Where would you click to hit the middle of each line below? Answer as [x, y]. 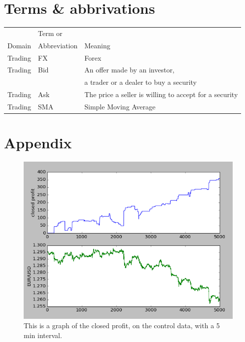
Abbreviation [58, 45]
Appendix [38, 143]
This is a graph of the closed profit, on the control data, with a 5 [122, 325]
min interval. [43, 335]
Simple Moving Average [120, 106]
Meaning [97, 45]
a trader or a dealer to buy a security [140, 82]
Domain [19, 45]
